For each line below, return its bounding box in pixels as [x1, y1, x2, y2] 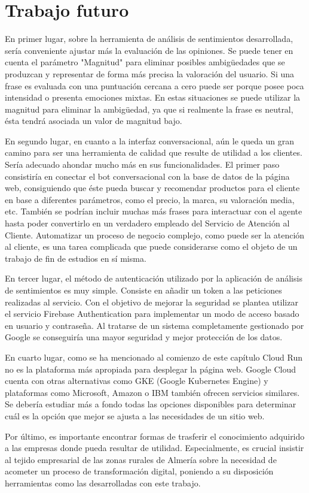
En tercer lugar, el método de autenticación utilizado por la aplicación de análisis [5, 272, 302, 285]
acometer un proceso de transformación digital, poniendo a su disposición [5, 465, 274, 477]
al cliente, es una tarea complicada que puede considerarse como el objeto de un [5, 240, 298, 253]
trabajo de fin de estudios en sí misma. [5, 252, 146, 264]
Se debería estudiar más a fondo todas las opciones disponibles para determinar [5, 398, 296, 410]
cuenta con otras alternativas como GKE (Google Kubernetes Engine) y [5, 374, 268, 387]
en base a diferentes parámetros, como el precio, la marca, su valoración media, [5, 193, 295, 205]
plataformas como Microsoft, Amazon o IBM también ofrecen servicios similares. [5, 386, 300, 398]
